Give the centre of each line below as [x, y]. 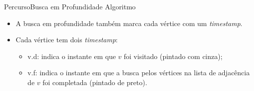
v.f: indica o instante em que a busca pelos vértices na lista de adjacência [139, 73]
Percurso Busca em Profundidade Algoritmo [70, 6]
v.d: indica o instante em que [72, 56]
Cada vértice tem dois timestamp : [67, 40]
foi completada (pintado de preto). [95, 82]
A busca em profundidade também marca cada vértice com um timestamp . [129, 23]
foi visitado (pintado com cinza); [173, 56]
